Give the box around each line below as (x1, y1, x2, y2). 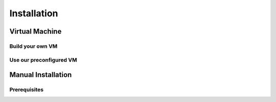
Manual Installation (9, 70, 72, 79)
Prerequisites (9, 86, 43, 93)
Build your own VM (9, 42, 58, 49)
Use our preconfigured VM (9, 56, 77, 63)
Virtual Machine (9, 27, 62, 36)
